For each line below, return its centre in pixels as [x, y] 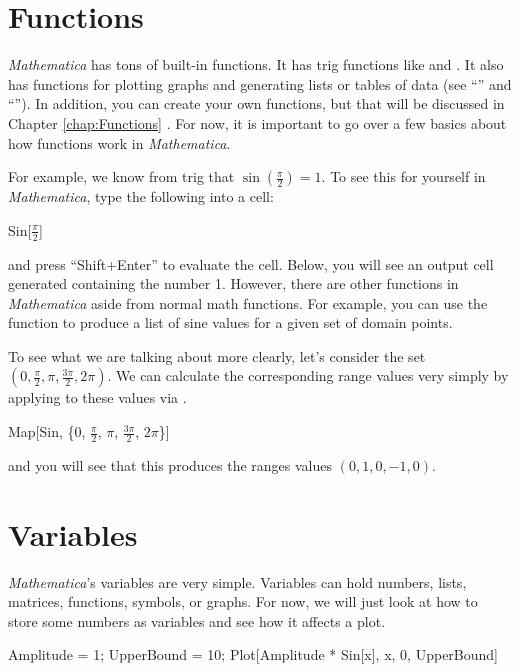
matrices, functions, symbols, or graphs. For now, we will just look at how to [243, 601]
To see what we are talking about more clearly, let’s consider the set [217, 355]
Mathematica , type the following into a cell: [141, 196]
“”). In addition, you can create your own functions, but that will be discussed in [256, 103]
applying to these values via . [97, 397]
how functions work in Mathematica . [119, 142]
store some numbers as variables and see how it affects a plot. [197, 620]
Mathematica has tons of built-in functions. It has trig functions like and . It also [256, 64]
